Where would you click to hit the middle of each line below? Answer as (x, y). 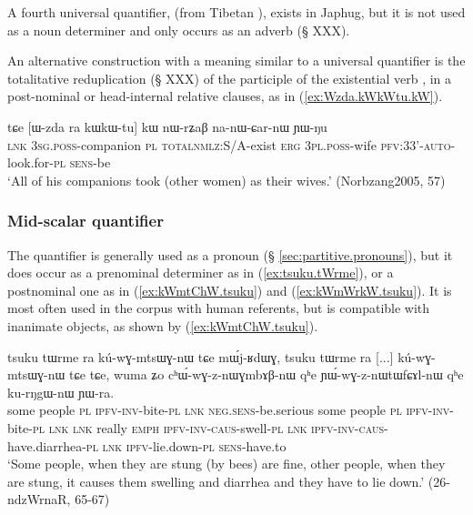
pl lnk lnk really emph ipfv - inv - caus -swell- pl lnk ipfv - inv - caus (208, 427)
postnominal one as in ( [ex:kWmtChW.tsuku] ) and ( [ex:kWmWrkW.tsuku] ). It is (230, 290)
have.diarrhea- (47, 445)
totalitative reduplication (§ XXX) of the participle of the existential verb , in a (230, 78)
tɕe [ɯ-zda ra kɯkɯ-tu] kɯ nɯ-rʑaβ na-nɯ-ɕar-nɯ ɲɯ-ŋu (167, 126)
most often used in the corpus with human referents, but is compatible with (219, 308)
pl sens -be (82, 162)
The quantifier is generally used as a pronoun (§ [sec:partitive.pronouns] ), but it (230, 254)
